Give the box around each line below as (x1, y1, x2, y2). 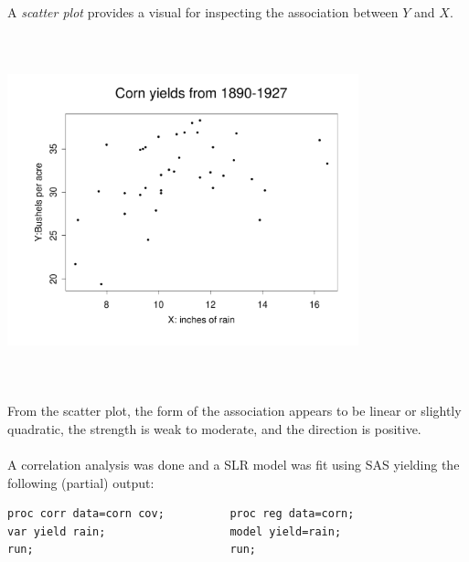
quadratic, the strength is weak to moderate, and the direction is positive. (7, 419, 421, 438)
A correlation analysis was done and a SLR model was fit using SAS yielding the (7, 454, 460, 473)
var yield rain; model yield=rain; (7, 525, 342, 538)
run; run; (7, 543, 257, 557)
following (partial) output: (7, 472, 155, 492)
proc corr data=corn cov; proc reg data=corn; (7, 507, 355, 521)
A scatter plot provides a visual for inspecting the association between (7, 3, 399, 21)
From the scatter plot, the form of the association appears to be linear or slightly (7, 401, 462, 420)
